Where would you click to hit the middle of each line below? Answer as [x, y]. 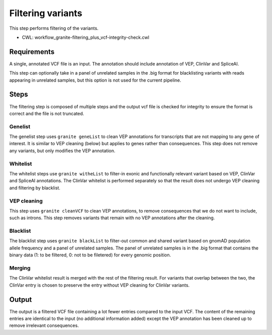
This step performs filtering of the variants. [54, 28]
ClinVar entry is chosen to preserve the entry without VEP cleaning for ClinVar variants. [99, 285]
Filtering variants [46, 13]
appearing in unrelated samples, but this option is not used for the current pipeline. [95, 80]
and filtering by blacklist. [35, 188]
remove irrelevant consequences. [44, 325]
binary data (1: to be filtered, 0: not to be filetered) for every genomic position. [90, 255]
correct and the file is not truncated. [47, 113]
